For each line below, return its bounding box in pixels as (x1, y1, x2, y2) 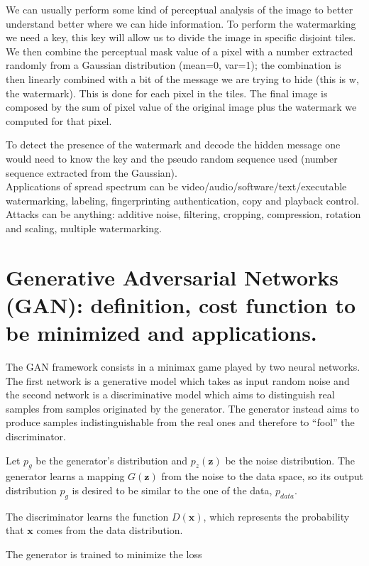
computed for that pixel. (6, 113, 112, 128)
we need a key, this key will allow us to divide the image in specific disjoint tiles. (6, 30, 356, 45)
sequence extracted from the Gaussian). (6, 165, 177, 180)
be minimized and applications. (6, 318, 317, 347)
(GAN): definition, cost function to (6, 290, 356, 319)
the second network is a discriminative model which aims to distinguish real (6, 387, 335, 402)
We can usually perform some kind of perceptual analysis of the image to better (6, 2, 353, 16)
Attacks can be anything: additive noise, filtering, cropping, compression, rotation (6, 207, 361, 222)
